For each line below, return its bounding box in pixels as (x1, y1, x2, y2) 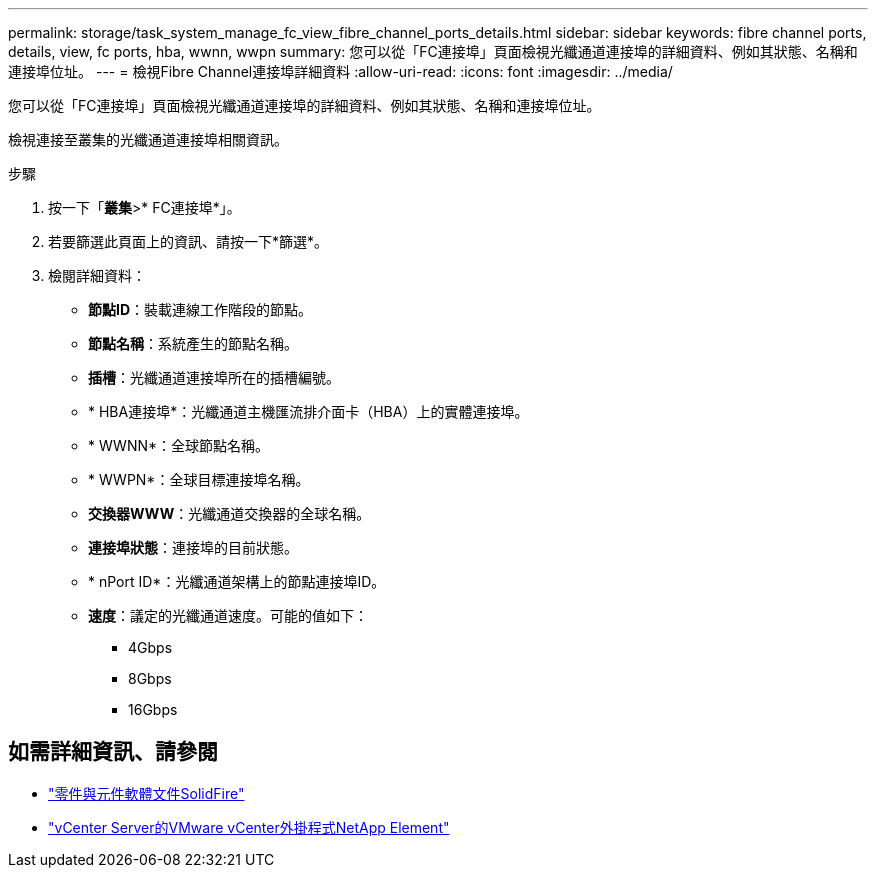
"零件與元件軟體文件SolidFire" (48, 784, 245, 802)
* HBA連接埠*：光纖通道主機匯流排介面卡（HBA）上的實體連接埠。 (88, 403, 529, 420)
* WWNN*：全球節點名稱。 (88, 437, 270, 454)
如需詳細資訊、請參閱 (8, 739, 218, 765)
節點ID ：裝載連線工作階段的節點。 (88, 301, 313, 318)
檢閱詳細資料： (48, 267, 146, 284)
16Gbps (128, 701, 178, 718)
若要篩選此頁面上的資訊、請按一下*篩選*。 (48, 233, 329, 250)
